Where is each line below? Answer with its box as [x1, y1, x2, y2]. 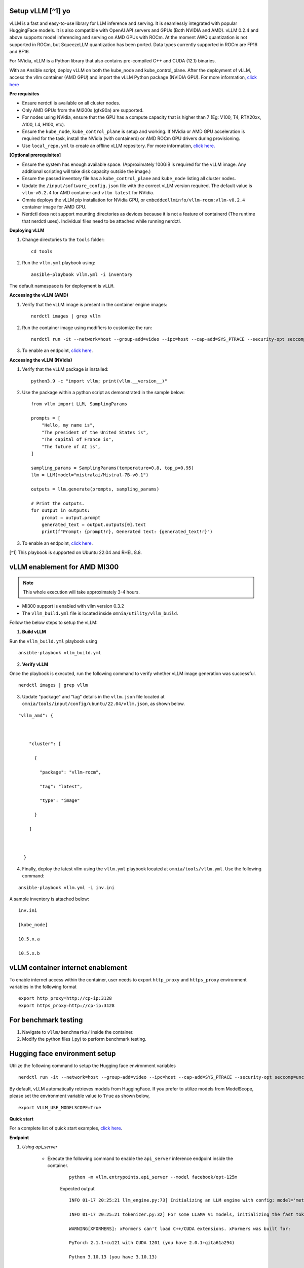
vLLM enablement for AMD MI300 [9, 562, 119, 571]
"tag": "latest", [40, 784, 83, 789]
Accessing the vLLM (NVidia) [9, 357, 72, 363]
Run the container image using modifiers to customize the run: [22, 325, 153, 331]
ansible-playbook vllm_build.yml [18, 650, 101, 656]
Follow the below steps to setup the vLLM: [9, 619, 98, 626]
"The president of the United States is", [41, 429, 149, 435]
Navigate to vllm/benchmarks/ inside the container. [22, 1029, 134, 1035]
